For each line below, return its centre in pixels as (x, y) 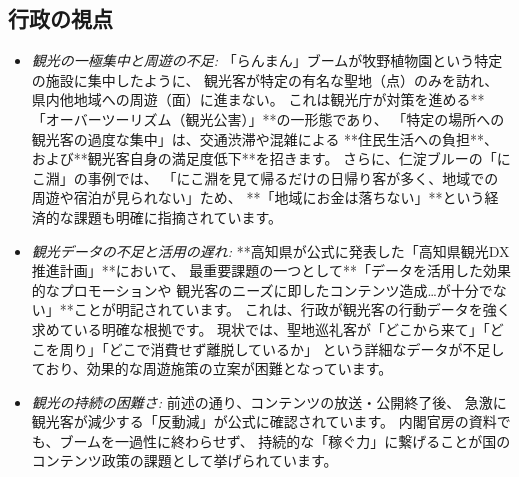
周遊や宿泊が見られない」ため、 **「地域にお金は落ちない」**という (258, 197)
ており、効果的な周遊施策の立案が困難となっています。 (212, 368)
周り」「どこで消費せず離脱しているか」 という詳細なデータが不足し (282, 348)
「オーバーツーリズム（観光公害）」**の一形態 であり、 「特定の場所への (268, 118)
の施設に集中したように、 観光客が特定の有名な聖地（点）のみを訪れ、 (265, 79)
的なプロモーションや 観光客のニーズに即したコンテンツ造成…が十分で (262, 289)
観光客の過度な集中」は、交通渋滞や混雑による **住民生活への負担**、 (265, 138)
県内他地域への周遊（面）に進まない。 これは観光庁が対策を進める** (258, 99)
